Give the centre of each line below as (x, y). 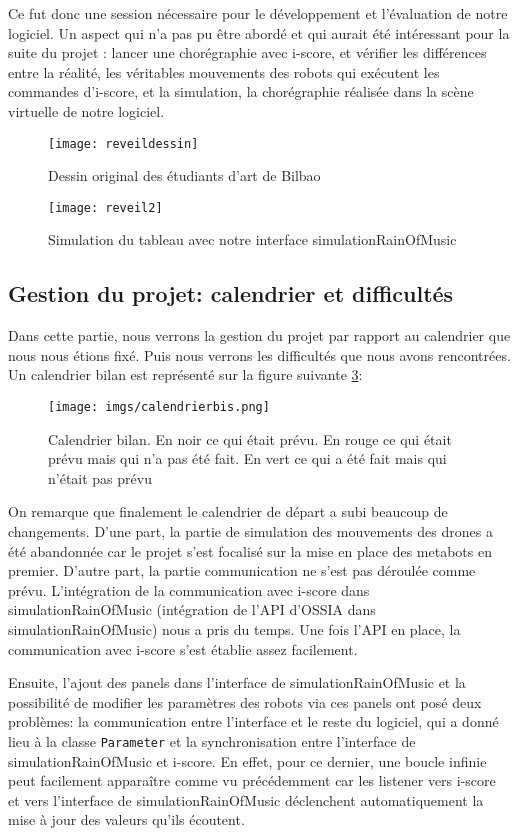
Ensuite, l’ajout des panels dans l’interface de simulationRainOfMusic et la (237, 682)
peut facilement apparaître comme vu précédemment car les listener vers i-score (252, 780)
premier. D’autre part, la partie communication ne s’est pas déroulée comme (242, 570)
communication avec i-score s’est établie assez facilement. (183, 648)
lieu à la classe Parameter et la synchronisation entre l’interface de (212, 741)
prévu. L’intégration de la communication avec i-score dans (189, 589)
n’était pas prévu (100, 477)
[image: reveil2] (105, 207)
